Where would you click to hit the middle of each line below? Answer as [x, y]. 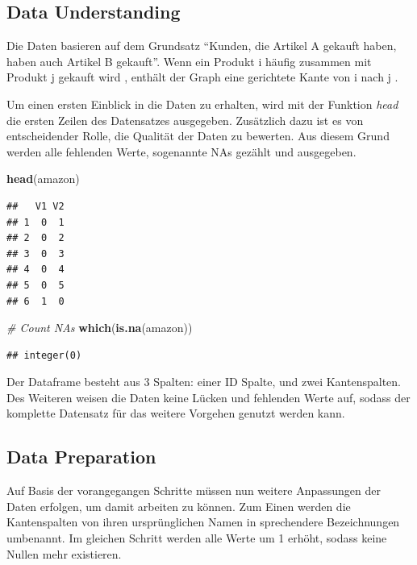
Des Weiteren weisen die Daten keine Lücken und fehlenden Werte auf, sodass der [208, 397]
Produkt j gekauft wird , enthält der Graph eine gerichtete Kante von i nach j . [202, 77]
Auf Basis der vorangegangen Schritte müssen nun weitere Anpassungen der [194, 490]
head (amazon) [43, 179]
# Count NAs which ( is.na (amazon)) [100, 328]
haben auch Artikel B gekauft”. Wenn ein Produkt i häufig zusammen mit [189, 61]
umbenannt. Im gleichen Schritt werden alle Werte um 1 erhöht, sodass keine [197, 538]
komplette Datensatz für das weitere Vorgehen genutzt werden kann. [176, 413]
